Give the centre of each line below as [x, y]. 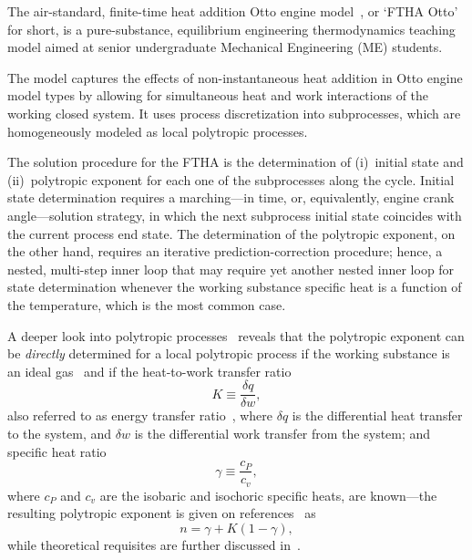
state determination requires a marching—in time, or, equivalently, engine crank [231, 197]
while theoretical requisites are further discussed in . [154, 544]
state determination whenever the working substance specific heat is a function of [235, 287]
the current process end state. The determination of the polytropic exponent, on [231, 233]
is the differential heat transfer [377, 415]
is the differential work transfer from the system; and [282, 433]
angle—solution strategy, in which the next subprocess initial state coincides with [235, 215]
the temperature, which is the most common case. [147, 304]
